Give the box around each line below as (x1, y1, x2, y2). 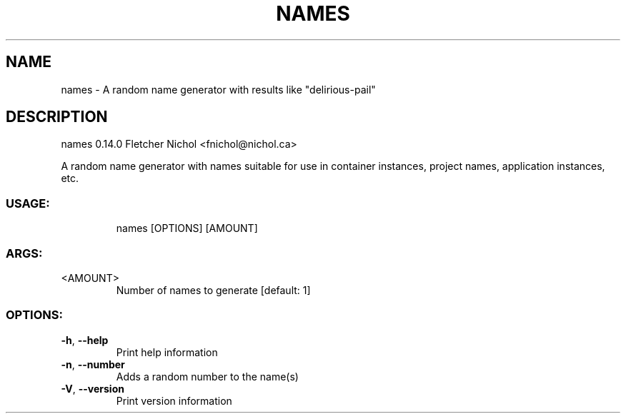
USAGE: (6, 196, 50, 211)
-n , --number (61, 358, 125, 370)
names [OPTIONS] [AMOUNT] (116, 222, 258, 235)
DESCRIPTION (6, 108, 108, 126)
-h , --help (61, 333, 109, 346)
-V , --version (61, 382, 124, 395)
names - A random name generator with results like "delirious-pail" (61, 83, 376, 96)
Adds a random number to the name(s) (116, 370, 299, 383)
